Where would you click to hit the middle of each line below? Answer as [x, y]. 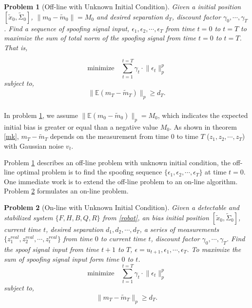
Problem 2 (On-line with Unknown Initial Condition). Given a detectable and [122, 207]
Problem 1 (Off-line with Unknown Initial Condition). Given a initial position [123, 6]
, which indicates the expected [203, 115]
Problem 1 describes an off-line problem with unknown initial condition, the [117, 162]
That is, [16, 47]
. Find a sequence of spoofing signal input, [67, 28]
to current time [123, 239]
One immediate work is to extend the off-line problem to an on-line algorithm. [121, 181]
